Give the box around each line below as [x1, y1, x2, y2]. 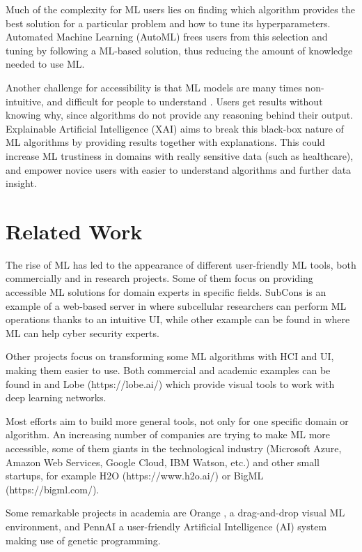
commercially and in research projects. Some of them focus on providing [6, 271, 313, 285]
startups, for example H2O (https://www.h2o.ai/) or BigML [6, 468, 264, 483]
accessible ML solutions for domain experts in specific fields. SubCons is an [6, 285, 326, 299]
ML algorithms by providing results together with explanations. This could [6, 135, 325, 149]
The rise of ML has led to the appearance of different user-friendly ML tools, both [6, 257, 356, 271]
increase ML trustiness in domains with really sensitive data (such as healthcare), [6, 148, 354, 163]
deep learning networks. [6, 390, 107, 405]
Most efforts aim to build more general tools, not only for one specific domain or [6, 413, 349, 428]
